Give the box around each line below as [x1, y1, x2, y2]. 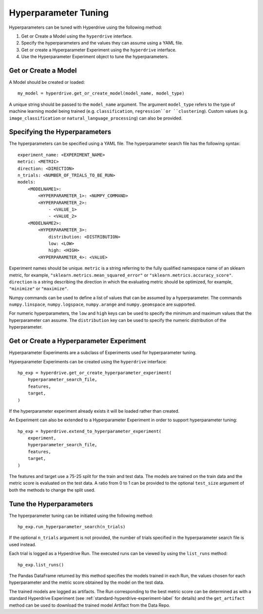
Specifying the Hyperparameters [9, 128, 112, 136]
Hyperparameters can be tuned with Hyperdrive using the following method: [9, 24, 163, 30]
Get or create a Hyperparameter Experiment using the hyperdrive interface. [21, 47, 177, 53]
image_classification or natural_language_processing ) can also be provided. [9, 115, 183, 121]
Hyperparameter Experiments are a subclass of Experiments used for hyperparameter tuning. [9, 350, 197, 356]
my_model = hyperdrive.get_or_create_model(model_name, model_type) [18, 91, 185, 96]
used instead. [9, 541, 37, 547]
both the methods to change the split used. [9, 487, 95, 493]
